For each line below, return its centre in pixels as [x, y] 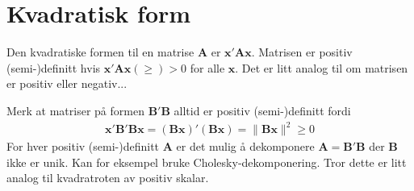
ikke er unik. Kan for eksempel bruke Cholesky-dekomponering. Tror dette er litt [207, 162]
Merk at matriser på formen [75, 110]
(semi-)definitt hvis [54, 67]
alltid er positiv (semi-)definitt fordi [262, 110]
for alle [207, 67]
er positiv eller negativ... [67, 83]
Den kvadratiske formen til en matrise [100, 52]
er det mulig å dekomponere [245, 146]
